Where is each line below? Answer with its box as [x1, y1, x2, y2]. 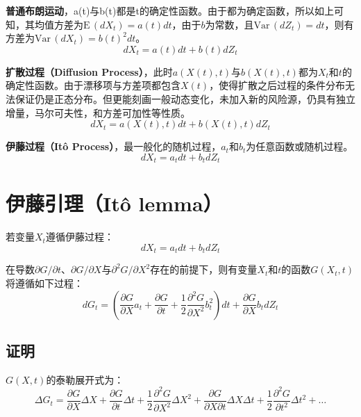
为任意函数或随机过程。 [246, 139, 353, 154]
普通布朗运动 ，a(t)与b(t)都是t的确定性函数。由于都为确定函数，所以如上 [6, 3, 334, 17]
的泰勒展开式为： [46, 372, 124, 386]
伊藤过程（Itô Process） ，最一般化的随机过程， [6, 139, 221, 154]
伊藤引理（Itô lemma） [6, 189, 223, 218]
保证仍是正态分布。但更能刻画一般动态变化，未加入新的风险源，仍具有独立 [15, 91, 355, 106]
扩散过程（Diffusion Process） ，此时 [6, 64, 173, 79]
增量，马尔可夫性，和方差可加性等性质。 [6, 105, 190, 120]
